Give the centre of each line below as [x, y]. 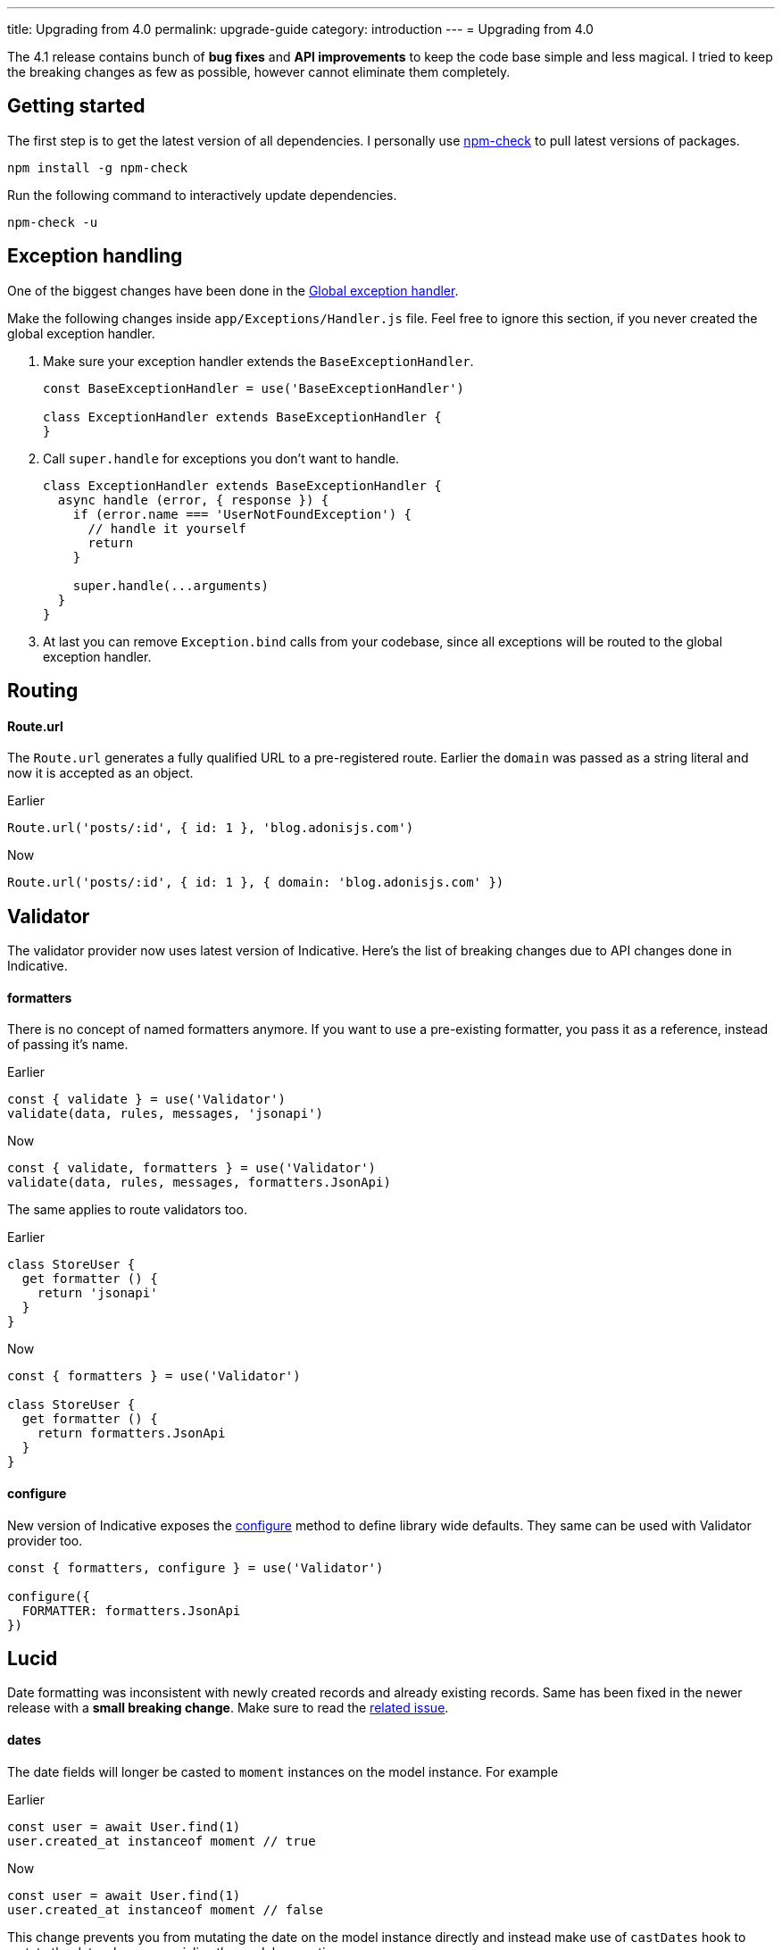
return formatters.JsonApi [131, 1433]
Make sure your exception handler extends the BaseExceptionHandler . [258, 361]
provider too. [45, 1540]
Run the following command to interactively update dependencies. [202, 195]
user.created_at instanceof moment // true [162, 1841]
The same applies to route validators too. [127, 1210]
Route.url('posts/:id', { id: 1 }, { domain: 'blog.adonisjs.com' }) [256, 883]
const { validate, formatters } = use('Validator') [192, 1168]
